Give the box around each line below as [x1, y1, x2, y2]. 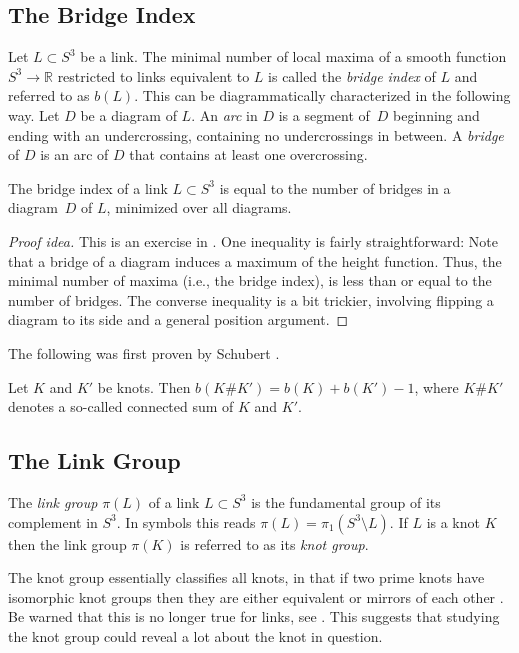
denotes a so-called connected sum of [8, 396, 234, 417]
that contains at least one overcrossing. [129, 144, 368, 165]
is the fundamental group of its [251, 491, 441, 512]
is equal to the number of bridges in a [219, 177, 451, 198]
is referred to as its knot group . [180, 533, 369, 554]
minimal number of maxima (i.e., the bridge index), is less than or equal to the [8, 270, 492, 291]
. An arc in [191, 104, 258, 125]
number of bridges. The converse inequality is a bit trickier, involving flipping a [8, 289, 494, 310]
